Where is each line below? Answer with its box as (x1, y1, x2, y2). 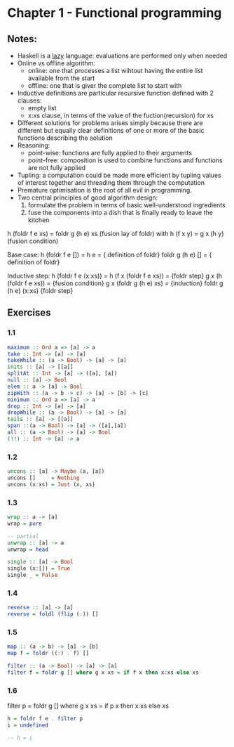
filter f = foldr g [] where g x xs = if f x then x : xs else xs (7, 669, 199, 676)
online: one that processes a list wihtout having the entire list (27, 67, 203, 74)
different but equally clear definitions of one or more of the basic (17, 126, 205, 134)
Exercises (7, 307, 51, 319)
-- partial (7, 533, 39, 540)
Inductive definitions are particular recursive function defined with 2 (17, 89, 214, 97)
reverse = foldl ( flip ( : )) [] (7, 611, 99, 618)
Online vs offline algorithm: (17, 59, 96, 67)
